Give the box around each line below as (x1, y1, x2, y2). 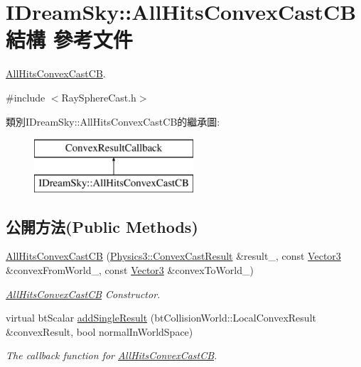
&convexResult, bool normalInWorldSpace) (6, 324, 193, 339)
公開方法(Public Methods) (6, 215, 198, 237)
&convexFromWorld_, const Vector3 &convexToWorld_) (6, 263, 254, 278)
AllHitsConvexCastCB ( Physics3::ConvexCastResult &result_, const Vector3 (6, 248, 341, 263)
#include (6, 89, 45, 104)
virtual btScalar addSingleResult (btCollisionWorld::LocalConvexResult (6, 310, 316, 325)
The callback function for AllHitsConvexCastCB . (6, 348, 217, 363)
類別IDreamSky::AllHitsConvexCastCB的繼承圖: (6, 114, 220, 128)
